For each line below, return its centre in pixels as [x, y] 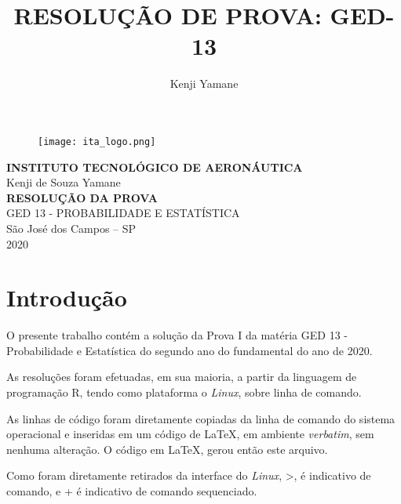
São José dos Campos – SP [71, 228]
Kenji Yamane [204, 83]
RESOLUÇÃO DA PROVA [82, 197]
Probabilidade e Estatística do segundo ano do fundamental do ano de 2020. [190, 350]
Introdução [67, 297]
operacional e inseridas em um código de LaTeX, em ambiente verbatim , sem [190, 434]
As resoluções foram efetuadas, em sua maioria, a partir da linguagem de [182, 377]
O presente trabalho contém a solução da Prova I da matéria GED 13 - [177, 335]
